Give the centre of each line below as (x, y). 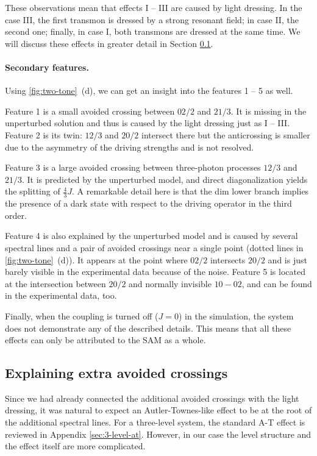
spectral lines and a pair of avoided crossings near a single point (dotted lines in (154, 247)
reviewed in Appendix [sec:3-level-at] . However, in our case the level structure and (158, 434)
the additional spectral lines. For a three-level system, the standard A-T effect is (155, 422)
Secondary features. (47, 67)
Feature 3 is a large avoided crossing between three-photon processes (133, 167)
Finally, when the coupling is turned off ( (82, 315)
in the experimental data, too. (61, 295)
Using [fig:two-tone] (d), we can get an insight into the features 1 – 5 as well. (149, 91)
